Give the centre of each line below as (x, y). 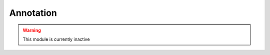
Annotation (33, 13)
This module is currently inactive (56, 39)
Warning (32, 30)
